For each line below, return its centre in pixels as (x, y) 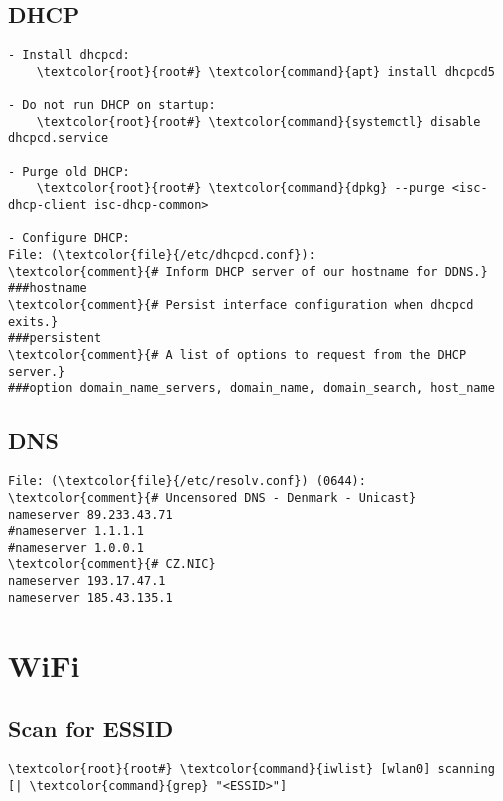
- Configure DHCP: (69, 238)
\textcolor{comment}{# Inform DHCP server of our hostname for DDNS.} (248, 271)
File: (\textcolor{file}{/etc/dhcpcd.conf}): (162, 255)
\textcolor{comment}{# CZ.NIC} (112, 564)
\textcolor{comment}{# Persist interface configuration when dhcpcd (241, 305)
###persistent (55, 338)
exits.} (33, 321)
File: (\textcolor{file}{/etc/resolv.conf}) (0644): (187, 481)
